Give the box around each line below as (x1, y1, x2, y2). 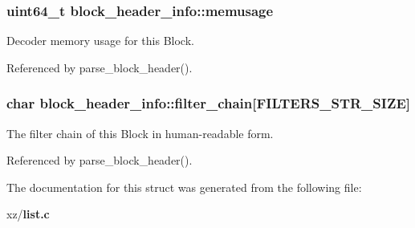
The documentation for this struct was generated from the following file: (6, 178, 362, 195)
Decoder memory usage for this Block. (6, 32, 194, 49)
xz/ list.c (6, 206, 50, 222)
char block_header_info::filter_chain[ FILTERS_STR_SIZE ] (6, 93, 410, 113)
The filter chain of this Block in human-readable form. (6, 124, 274, 141)
